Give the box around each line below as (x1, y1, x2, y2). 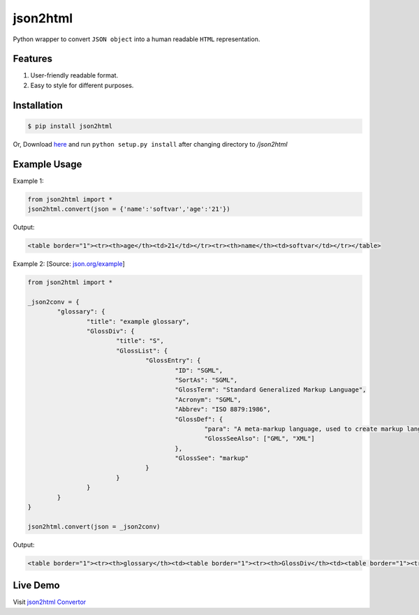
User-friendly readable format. (30, 71, 119, 80)
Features (13, 53, 52, 65)
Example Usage (13, 158, 82, 170)
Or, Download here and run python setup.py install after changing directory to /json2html (13, 140, 288, 148)
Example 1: (13, 177, 44, 185)
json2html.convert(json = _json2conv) (27, 522, 161, 531)
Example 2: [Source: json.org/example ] (13, 260, 125, 268)
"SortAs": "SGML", (175, 376, 238, 384)
